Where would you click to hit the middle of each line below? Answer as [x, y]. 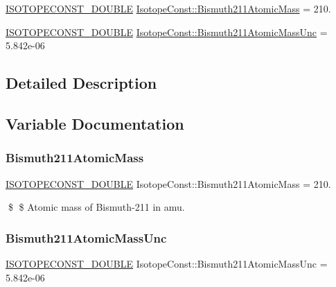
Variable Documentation [95, 123]
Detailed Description [81, 83]
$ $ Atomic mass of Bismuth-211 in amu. [96, 207]
